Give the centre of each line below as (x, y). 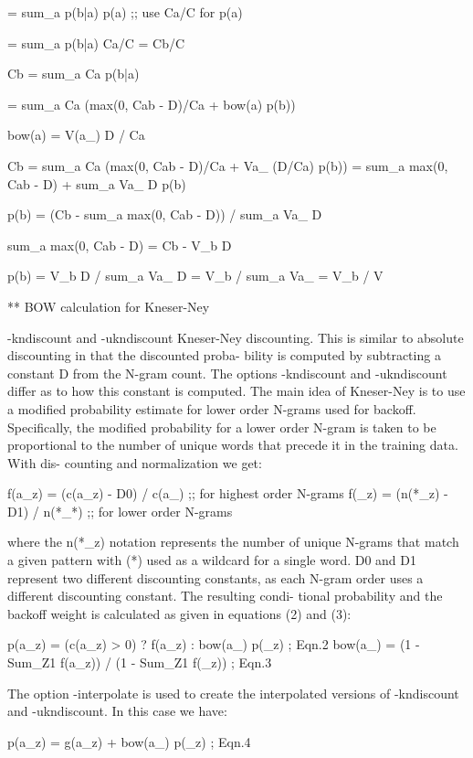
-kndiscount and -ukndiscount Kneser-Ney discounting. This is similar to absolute (236, 337)
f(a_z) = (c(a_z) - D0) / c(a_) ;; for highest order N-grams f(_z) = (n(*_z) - (228, 493)
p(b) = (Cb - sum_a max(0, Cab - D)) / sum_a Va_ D (165, 214)
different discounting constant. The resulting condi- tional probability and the (225, 596)
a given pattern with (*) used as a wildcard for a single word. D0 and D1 (212, 560)
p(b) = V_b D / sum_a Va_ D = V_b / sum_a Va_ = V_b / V (195, 276)
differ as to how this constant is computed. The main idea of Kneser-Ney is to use (236, 391)
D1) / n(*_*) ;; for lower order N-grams (120, 511)
